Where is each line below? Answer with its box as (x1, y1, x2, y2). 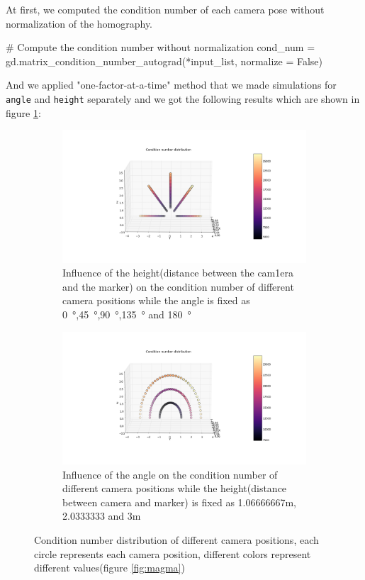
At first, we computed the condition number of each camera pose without (6, 2, 325, 16)
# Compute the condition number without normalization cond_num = (6, 40, 315, 55)
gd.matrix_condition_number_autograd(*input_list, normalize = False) (6, 53, 323, 68)
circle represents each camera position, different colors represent (34, 546, 311, 561)
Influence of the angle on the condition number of (62, 467, 278, 481)
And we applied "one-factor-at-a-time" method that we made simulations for (6, 77, 337, 92)
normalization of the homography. (6, 16, 153, 30)
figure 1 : (6, 105, 41, 120)
